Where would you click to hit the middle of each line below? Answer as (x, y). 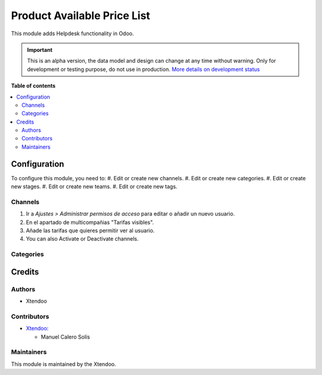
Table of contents (33, 86)
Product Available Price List (80, 16)
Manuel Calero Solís (66, 337)
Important (40, 50)
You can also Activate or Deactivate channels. (82, 239)
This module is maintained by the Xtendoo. (64, 364)
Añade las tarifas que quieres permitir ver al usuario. (90, 230)
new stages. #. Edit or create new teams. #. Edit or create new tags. (94, 187)
